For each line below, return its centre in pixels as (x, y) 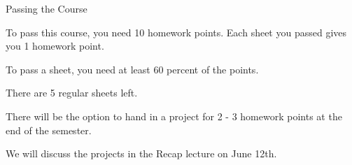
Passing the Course (47, 8)
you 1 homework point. (55, 46)
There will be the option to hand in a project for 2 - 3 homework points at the (174, 116)
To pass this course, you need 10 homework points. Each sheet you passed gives (176, 32)
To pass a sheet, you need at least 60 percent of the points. (132, 69)
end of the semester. (49, 130)
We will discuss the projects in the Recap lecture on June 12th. (141, 153)
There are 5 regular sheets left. (72, 93)
